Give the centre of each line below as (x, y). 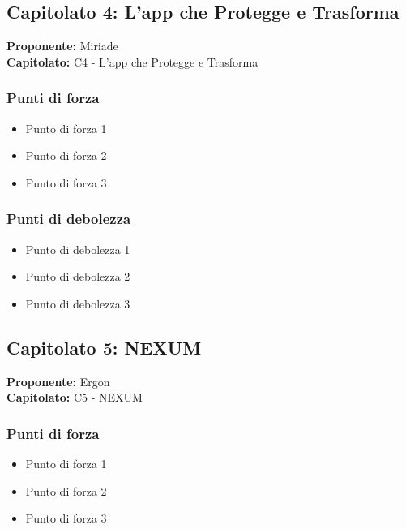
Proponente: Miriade (62, 46)
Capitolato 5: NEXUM (104, 347)
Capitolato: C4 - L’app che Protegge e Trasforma (132, 61)
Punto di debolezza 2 (78, 276)
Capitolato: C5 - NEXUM (75, 397)
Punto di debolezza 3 (78, 303)
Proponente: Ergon (58, 381)
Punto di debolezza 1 (78, 249)
